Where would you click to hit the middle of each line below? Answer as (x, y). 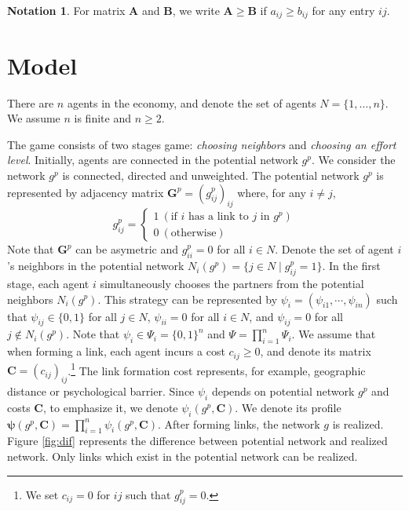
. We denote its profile (288, 407)
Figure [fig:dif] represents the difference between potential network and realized (197, 441)
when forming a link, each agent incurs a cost (116, 351)
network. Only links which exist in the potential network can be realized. (183, 456)
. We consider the (353, 160)
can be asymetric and (127, 249)
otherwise (194, 233)
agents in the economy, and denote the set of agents (192, 102)
